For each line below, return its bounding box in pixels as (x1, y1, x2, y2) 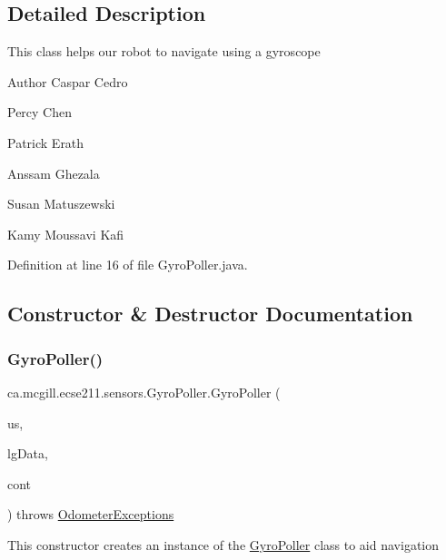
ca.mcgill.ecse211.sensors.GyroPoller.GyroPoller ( (7, 382, 281, 401)
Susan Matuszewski (7, 194, 115, 213)
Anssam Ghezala (7, 163, 100, 182)
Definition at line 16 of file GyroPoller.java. (7, 255, 248, 274)
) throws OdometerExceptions (7, 505, 174, 524)
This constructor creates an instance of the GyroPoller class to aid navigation (7, 535, 440, 554)
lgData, (7, 444, 48, 463)
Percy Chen (7, 103, 73, 122)
